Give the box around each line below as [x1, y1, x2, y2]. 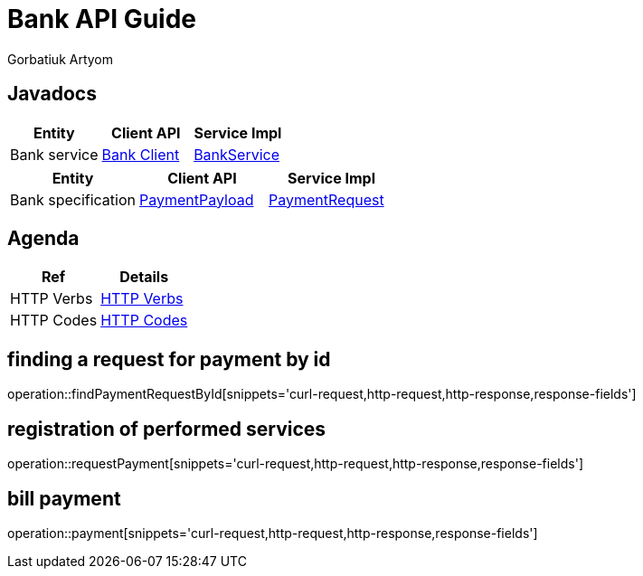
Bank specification [10, 190, 137, 209]
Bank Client [101, 145, 180, 164]
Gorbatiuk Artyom [7, 51, 114, 67]
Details [119, 268, 169, 287]
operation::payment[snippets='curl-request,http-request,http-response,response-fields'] [7, 524, 538, 541]
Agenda [7, 227, 80, 250]
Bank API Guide [7, 4, 196, 34]
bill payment [7, 486, 121, 510]
